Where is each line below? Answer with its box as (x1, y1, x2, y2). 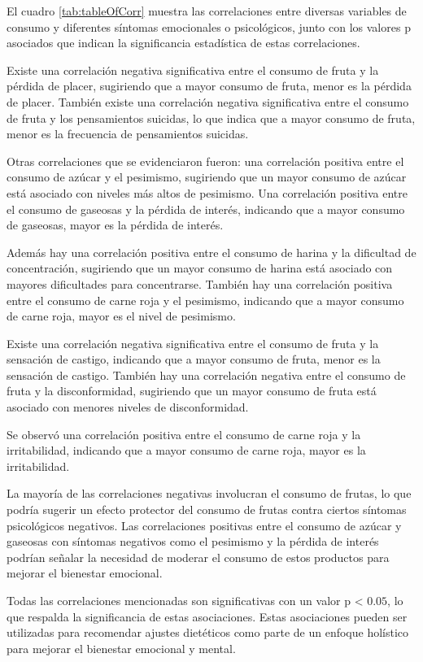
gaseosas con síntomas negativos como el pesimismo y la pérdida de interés (7, 533, 379, 550)
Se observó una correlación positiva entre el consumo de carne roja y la (7, 425, 361, 442)
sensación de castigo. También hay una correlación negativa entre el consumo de (7, 366, 406, 383)
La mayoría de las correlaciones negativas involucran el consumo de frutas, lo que (7, 485, 412, 502)
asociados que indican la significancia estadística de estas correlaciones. (7, 34, 360, 51)
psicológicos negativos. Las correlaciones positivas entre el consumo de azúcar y (7, 516, 402, 534)
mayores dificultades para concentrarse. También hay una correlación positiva (7, 275, 393, 292)
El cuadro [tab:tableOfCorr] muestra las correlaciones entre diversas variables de (7, 2, 407, 19)
